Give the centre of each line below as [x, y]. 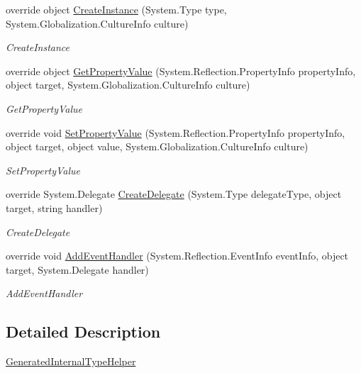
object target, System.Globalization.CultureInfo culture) [128, 85]
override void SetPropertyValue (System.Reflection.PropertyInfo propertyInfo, [176, 132]
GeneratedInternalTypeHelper [71, 361]
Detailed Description [83, 332]
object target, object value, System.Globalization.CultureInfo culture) [157, 146]
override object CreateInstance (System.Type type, [116, 9]
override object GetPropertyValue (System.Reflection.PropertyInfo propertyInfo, [181, 71]
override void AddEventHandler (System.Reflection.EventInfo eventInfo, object [177, 256]
